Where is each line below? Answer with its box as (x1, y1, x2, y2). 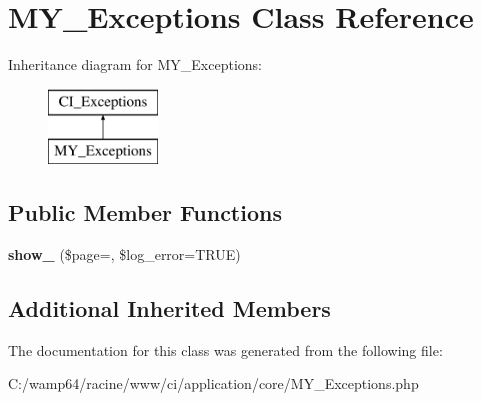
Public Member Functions (8, 197, 282, 228)
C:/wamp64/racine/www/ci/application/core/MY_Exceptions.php (8, 373, 419, 394)
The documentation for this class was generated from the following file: (8, 339, 443, 360)
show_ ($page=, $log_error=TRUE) (8, 244, 241, 265)
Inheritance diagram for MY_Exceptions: (8, 54, 262, 75)
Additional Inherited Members (8, 293, 331, 324)
